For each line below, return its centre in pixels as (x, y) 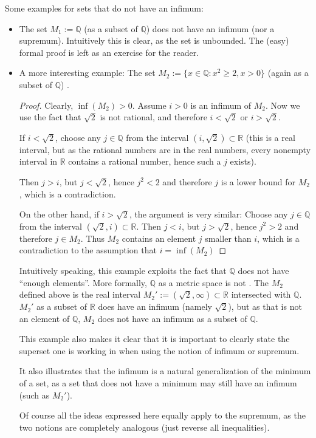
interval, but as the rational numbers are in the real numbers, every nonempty (165, 149)
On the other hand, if (59, 214)
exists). (243, 161)
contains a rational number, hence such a (145, 161)
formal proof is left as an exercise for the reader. (109, 52)
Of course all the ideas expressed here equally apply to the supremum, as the (162, 415)
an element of (44, 318)
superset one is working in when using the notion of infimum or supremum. (159, 350)
